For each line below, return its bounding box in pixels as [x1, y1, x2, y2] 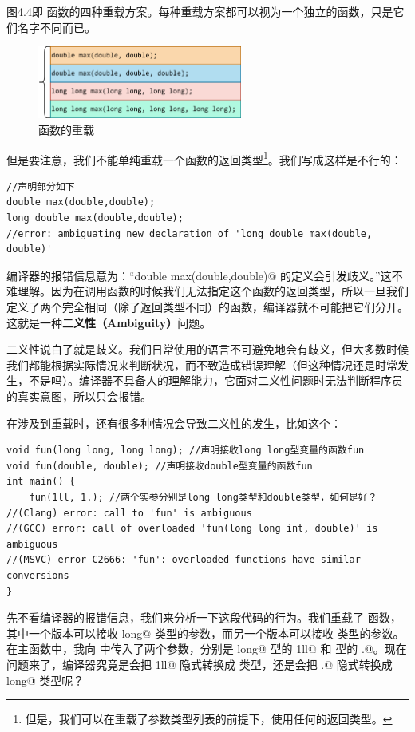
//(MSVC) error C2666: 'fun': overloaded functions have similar [6, 554, 361, 566]
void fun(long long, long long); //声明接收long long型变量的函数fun [6, 445, 365, 457]
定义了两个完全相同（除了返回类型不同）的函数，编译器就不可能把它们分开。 [6, 299, 409, 315]
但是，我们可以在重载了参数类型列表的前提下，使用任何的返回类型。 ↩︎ [25, 710, 393, 727]
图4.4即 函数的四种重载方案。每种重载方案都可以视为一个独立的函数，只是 [6, 3, 393, 19]
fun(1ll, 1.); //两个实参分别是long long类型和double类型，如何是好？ [29, 491, 377, 503]
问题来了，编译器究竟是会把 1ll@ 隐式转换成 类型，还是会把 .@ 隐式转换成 [6, 655, 393, 672]
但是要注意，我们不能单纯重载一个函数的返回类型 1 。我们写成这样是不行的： [6, 148, 402, 168]
